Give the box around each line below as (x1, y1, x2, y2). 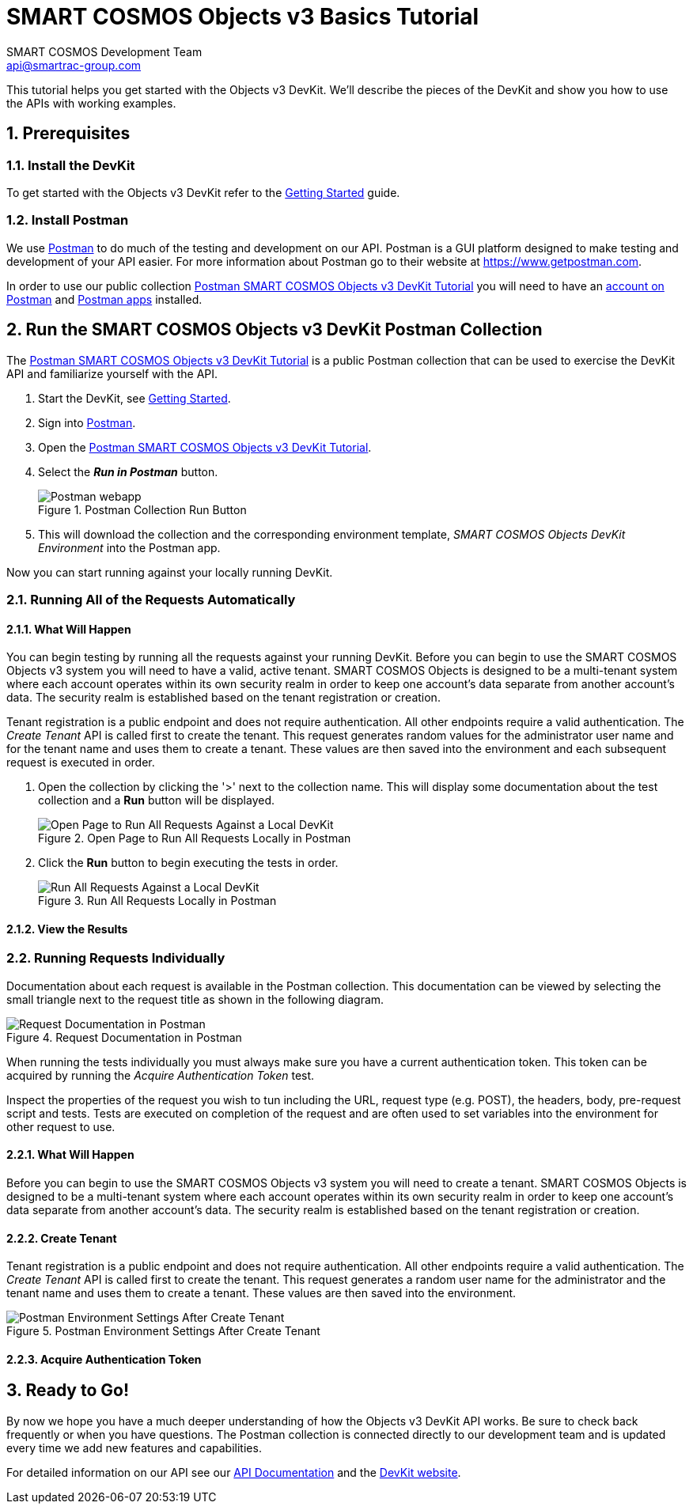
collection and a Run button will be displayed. (38, 793, 275, 808)
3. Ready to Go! (6, 1380, 130, 1401)
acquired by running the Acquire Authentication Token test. (6, 1068, 315, 1082)
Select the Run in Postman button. (38, 464, 218, 479)
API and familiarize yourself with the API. (6, 366, 218, 380)
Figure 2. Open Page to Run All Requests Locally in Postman (38, 831, 351, 846)
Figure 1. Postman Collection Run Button (38, 502, 247, 517)
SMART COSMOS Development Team (6, 44, 203, 59)
